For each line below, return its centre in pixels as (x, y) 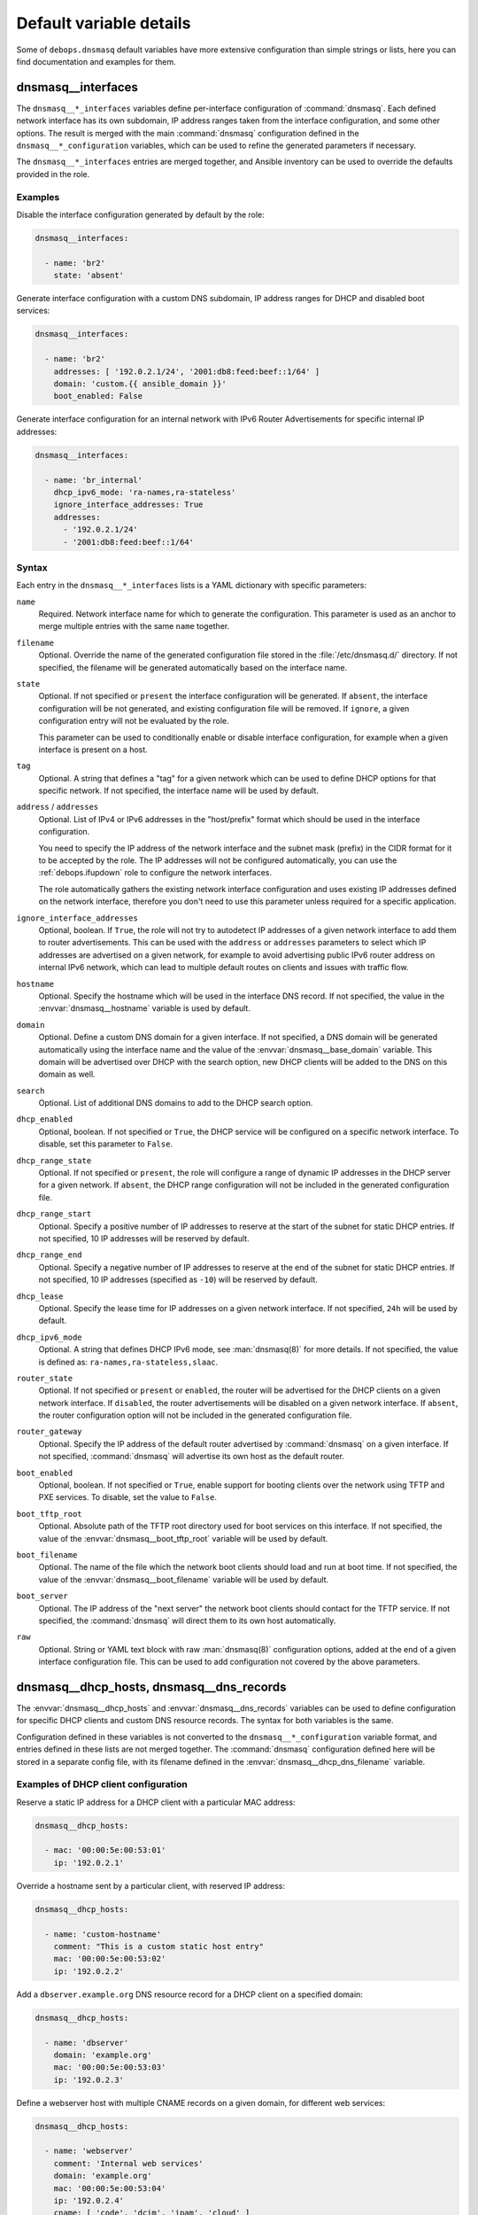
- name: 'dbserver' (87, 2043)
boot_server (42, 1596)
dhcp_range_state (54, 1160)
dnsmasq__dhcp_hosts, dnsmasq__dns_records (151, 1687)
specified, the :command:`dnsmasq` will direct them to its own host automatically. (187, 1620)
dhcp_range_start (54, 1214)
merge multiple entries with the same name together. (134, 626)
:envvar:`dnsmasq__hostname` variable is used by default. (145, 1008)
